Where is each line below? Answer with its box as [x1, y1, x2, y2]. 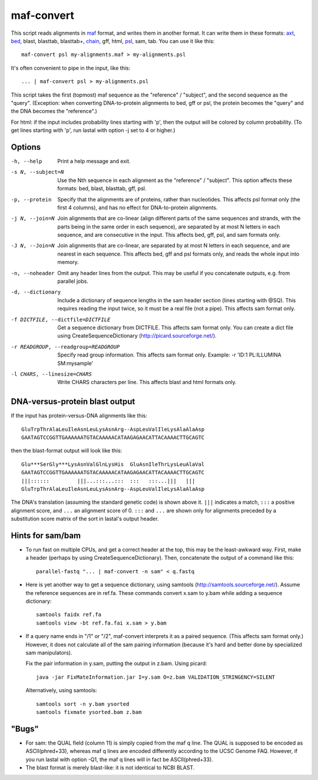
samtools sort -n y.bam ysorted [36, 700, 130, 707]
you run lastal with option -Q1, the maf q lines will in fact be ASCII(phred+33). [25, 756, 213, 763]
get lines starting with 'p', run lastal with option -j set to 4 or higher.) [11, 127, 176, 134]
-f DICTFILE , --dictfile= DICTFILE [11, 316, 111, 323]
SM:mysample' [57, 359, 94, 366]
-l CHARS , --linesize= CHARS [11, 371, 92, 377]
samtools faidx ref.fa [36, 612, 102, 618]
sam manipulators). [25, 649, 72, 656]
